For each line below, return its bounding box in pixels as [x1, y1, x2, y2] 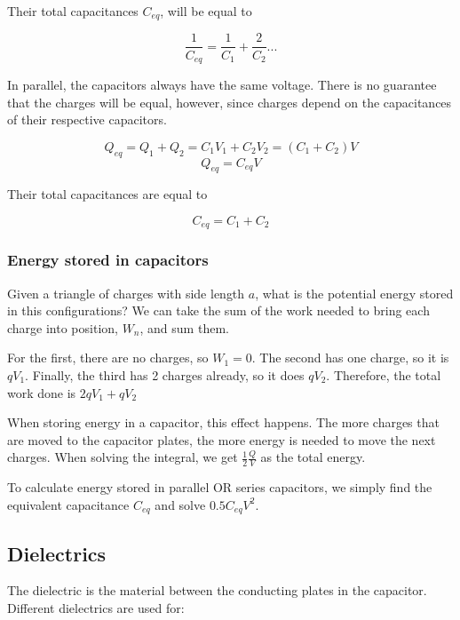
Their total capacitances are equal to [7, 185, 208, 203]
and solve [155, 495, 206, 513]
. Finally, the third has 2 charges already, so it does [25, 365, 305, 384]
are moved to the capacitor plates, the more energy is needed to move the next [7, 430, 436, 449]
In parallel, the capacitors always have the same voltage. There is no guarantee [7, 75, 437, 93]
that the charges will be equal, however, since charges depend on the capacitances [7, 92, 452, 111]
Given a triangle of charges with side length [7, 283, 245, 302]
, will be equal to [160, 2, 252, 20]
